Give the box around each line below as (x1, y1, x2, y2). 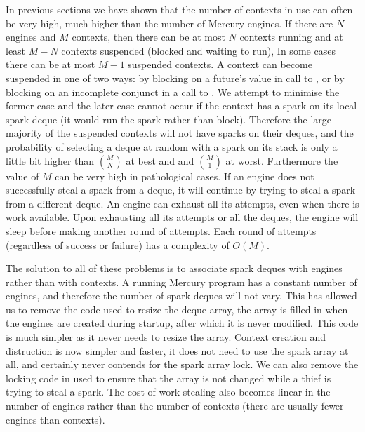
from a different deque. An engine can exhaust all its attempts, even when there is (6, 196, 359, 210)
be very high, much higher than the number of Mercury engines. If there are (6, 15, 333, 30)
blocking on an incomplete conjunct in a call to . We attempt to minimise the (6, 84, 340, 99)
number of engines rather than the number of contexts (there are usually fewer (6, 398, 344, 413)
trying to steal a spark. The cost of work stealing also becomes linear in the (6, 384, 331, 399)
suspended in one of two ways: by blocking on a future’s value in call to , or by (6, 70, 345, 85)
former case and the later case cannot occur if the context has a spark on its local (6, 98, 357, 113)
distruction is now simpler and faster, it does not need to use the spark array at (6, 343, 349, 358)
